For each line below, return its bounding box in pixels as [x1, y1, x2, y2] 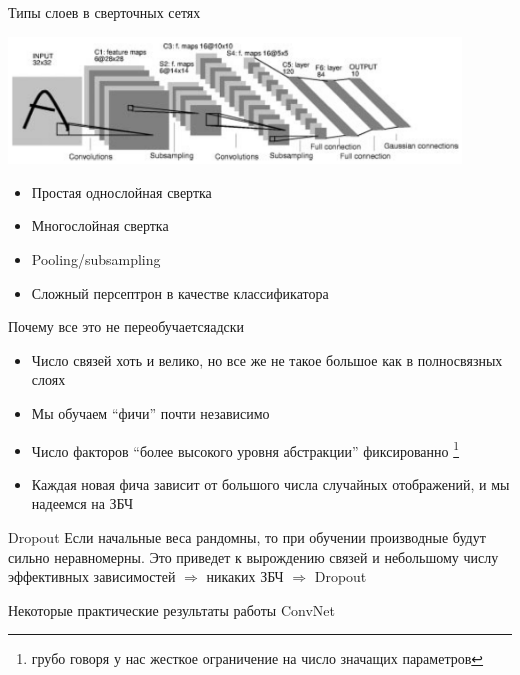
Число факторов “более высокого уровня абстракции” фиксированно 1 [31, 437, 460, 461]
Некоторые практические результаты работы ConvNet [8, 599, 335, 620]
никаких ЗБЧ [206, 566, 284, 587]
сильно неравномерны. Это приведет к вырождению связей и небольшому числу [8, 546, 499, 567]
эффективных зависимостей [8, 566, 176, 587]
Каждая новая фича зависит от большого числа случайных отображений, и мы [31, 473, 510, 494]
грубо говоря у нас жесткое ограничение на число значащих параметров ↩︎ [31, 648, 484, 669]
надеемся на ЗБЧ [31, 493, 134, 514]
